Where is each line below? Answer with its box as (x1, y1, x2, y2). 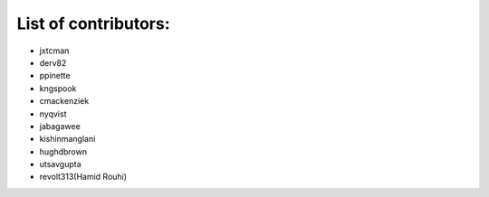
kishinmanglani (39, 134, 96, 145)
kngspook (39, 82, 77, 94)
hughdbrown (39, 145, 88, 157)
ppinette (39, 70, 72, 81)
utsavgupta (39, 159, 81, 170)
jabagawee (39, 120, 81, 131)
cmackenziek (39, 96, 90, 107)
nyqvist (39, 108, 67, 119)
